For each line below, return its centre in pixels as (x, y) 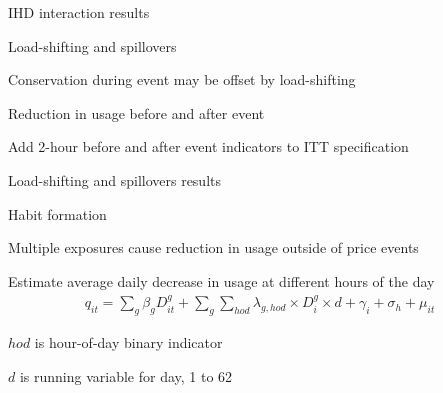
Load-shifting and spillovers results (115, 179)
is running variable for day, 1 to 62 (126, 375)
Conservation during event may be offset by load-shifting (182, 79)
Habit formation (57, 213)
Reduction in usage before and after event (136, 112)
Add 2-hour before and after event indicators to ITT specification (208, 146)
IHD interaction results (79, 12)
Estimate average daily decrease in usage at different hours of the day (221, 280)
